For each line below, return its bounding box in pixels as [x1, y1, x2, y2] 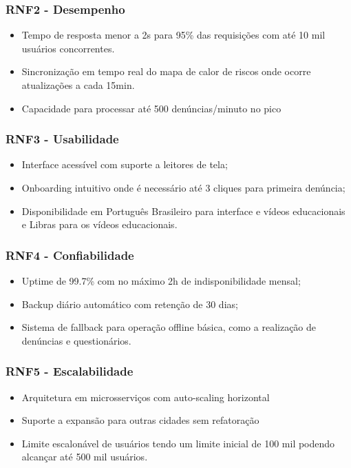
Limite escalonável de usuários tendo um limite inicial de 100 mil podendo [21, 436, 335, 450]
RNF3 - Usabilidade [6, 130, 119, 147]
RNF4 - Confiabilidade [6, 246, 134, 263]
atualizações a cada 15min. [21, 78, 135, 92]
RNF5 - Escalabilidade [6, 363, 134, 380]
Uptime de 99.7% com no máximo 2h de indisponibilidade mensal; [21, 274, 301, 287]
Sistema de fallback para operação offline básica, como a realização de [21, 320, 317, 334]
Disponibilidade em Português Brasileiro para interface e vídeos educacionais [21, 203, 345, 218]
